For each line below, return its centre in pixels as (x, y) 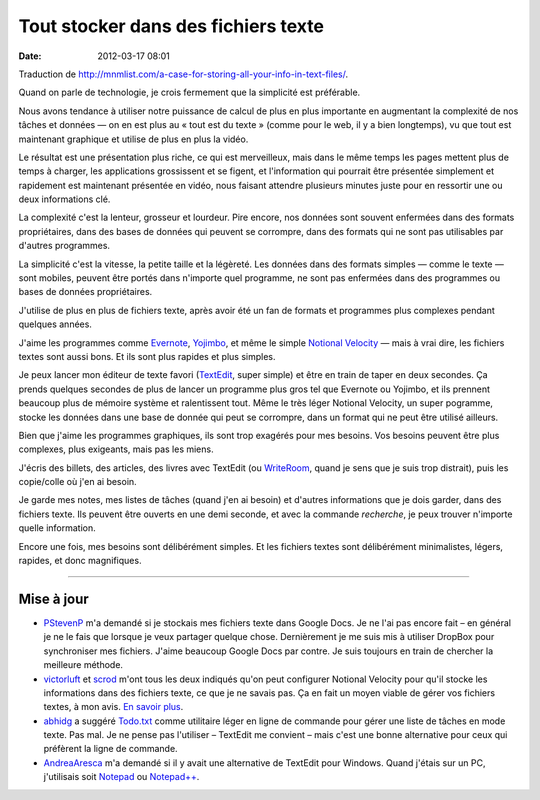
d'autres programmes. (64, 246)
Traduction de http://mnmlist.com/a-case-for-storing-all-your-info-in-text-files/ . (183, 74)
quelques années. (55, 324)
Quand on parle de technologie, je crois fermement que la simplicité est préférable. (189, 92)
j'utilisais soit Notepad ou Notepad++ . (121, 777)
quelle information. (57, 528)
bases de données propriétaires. (85, 292)
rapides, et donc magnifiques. (80, 561)
